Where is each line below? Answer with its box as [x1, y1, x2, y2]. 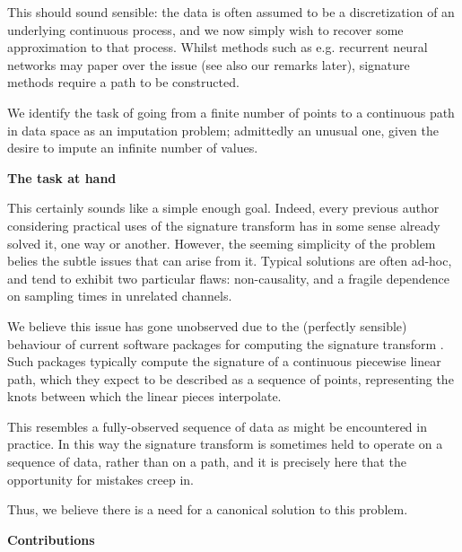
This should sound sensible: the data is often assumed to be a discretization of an [7, 3, 455, 21]
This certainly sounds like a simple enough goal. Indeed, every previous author [7, 198, 440, 217]
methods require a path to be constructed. [7, 73, 240, 92]
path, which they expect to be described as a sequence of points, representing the [7, 369, 454, 388]
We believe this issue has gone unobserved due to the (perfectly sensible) [7, 316, 407, 335]
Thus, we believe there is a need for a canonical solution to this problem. [7, 500, 408, 519]
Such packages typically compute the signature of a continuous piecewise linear [7, 352, 441, 371]
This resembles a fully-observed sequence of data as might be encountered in [7, 416, 427, 435]
